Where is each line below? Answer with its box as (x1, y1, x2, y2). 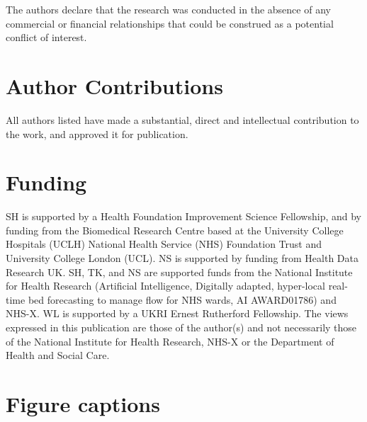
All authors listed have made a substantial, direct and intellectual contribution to (6, 112, 359, 127)
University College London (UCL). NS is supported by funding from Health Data (6, 251, 358, 265)
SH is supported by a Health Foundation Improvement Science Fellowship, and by (6, 209, 362, 224)
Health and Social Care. (6, 348, 110, 363)
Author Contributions (6, 71, 223, 100)
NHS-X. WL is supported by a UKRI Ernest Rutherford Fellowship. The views (6, 306, 349, 321)
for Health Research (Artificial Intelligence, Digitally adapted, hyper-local (6, 278, 325, 293)
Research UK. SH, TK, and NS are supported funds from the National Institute (6, 264, 353, 279)
